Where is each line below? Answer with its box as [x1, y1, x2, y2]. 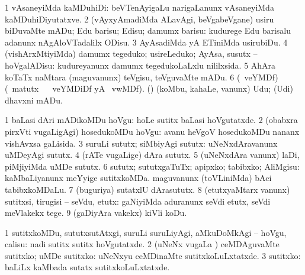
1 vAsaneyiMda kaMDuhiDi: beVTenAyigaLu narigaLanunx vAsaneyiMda [5, 1, 274, 13]
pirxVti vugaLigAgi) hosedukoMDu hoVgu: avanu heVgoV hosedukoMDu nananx [5, 125, 300, 137]
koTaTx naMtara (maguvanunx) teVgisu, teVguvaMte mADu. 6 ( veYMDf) [5, 70, 278, 83]
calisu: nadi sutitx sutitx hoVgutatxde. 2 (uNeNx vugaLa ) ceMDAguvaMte [5, 238, 280, 250]
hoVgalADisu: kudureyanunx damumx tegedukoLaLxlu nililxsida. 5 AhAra [5, 59, 276, 71]
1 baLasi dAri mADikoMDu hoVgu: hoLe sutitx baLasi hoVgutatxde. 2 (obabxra [5, 114, 298, 126]
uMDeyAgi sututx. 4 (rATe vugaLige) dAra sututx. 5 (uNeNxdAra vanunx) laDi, [5, 148, 300, 161]
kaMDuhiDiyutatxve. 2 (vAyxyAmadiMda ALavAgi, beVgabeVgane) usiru [5, 12, 274, 25]
